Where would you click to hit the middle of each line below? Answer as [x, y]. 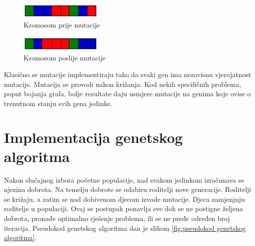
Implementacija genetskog [93, 137]
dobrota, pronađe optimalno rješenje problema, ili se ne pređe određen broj [117, 218]
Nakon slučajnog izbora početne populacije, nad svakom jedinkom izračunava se [124, 179]
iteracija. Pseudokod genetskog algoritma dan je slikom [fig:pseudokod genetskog [125, 228]
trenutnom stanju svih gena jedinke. [58, 103]
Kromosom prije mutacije [62, 25]
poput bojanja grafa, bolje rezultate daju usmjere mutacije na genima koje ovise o [127, 94]
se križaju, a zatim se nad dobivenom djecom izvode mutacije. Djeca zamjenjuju [125, 199]
